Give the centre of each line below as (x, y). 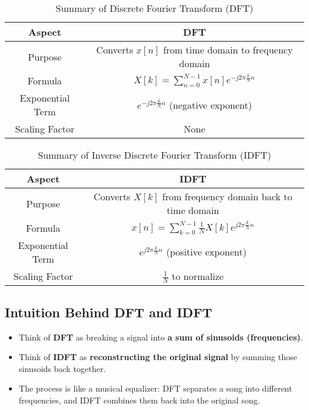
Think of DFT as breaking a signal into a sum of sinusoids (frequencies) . (161, 337)
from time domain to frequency (228, 50)
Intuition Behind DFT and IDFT (109, 312)
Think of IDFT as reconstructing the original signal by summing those (158, 357)
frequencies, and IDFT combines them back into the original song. (139, 400)
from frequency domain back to (227, 197)
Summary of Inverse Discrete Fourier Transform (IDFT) (154, 155)
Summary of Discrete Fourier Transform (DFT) (154, 8)
